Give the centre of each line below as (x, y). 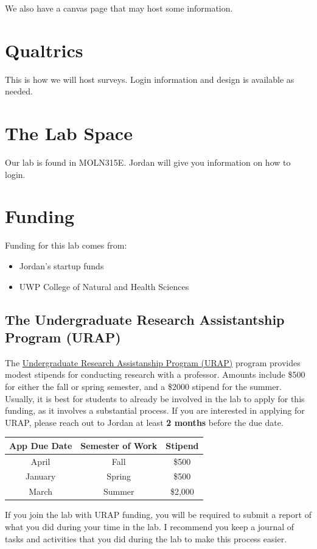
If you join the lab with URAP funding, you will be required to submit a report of (158, 515)
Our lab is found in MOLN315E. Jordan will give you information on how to (148, 162)
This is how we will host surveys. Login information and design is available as (150, 79)
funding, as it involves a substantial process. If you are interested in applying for (155, 410)
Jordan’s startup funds (61, 265)
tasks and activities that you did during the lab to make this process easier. (146, 538)
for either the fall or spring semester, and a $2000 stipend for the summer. (143, 386)
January (41, 476)
